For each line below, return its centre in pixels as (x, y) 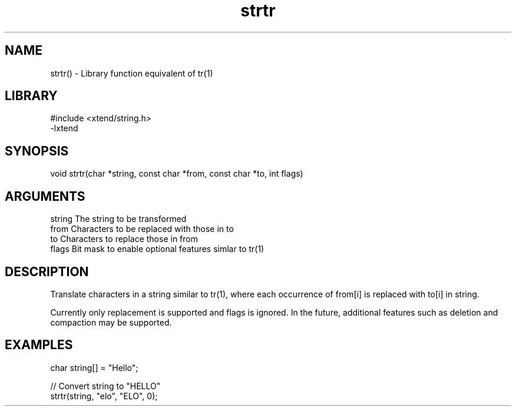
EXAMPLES (39, 345)
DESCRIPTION (47, 271)
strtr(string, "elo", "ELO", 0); (104, 396)
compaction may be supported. (111, 322)
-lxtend (64, 128)
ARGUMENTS (45, 196)
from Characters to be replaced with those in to (142, 229)
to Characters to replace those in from (124, 239)
